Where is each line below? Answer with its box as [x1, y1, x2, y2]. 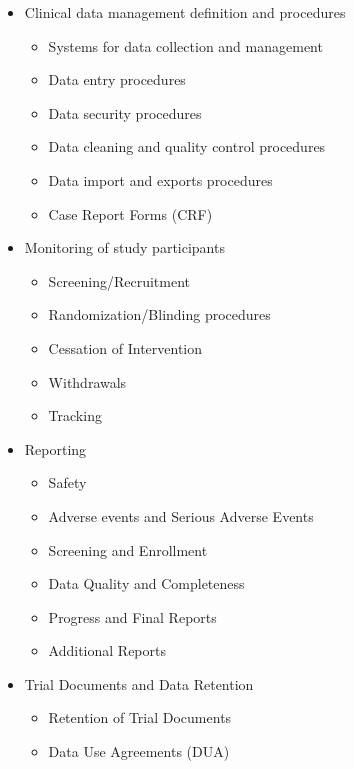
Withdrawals [48, 371, 127, 392]
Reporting [24, 438, 87, 459]
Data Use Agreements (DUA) [48, 741, 230, 762]
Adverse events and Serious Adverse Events [48, 505, 314, 526]
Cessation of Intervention [48, 337, 203, 358]
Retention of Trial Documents [48, 707, 232, 728]
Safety [48, 472, 87, 493]
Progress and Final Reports [48, 606, 217, 627]
